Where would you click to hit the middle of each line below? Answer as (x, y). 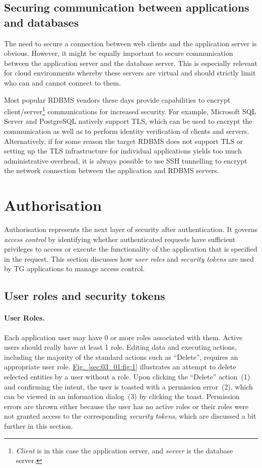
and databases (42, 22)
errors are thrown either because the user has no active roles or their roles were (126, 406)
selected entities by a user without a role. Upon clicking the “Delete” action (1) (127, 377)
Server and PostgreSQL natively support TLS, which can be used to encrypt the (128, 121)
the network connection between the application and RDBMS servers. (112, 170)
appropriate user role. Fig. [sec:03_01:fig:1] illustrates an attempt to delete (120, 367)
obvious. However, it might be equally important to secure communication (119, 53)
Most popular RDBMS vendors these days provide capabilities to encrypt (117, 99)
